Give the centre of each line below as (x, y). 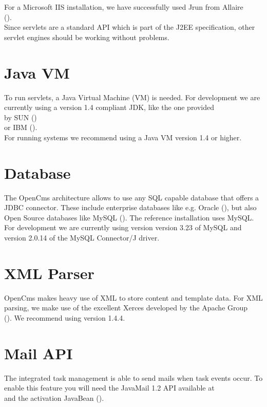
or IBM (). (21, 127)
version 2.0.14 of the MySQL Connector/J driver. (82, 237)
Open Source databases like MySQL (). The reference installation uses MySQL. (129, 217)
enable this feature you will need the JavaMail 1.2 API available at (109, 388)
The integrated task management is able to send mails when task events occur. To (133, 377)
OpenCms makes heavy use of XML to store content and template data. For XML (133, 297)
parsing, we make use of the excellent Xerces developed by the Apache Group (126, 308)
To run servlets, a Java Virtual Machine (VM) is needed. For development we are (132, 97)
